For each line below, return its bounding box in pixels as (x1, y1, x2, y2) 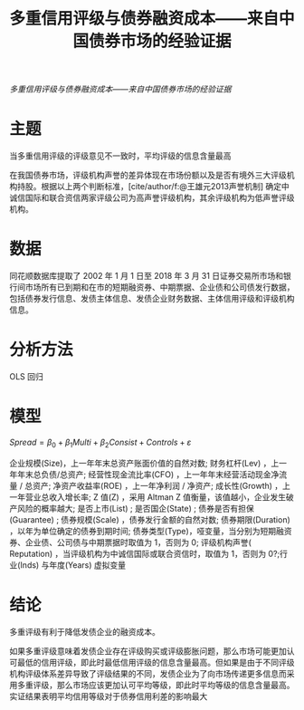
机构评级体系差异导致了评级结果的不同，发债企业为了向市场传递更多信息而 (9, 667, 287, 679)
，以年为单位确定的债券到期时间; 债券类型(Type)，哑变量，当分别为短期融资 (9, 525, 292, 536)
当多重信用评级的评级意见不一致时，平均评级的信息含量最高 (9, 150, 232, 161)
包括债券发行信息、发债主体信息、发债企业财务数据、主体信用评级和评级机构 (9, 293, 295, 304)
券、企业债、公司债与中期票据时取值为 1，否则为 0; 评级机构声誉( (9, 536, 252, 548)
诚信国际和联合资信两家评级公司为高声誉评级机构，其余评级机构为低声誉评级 (9, 192, 295, 204)
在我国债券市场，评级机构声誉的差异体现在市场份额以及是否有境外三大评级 (9, 169, 287, 181)
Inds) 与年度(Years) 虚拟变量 (20, 559, 127, 571)
